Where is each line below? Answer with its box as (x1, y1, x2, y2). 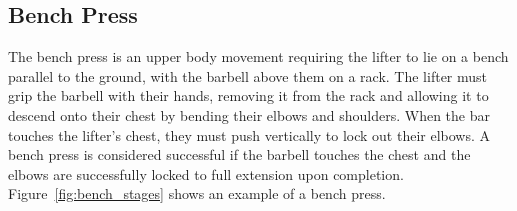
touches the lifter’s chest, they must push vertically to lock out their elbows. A (8, 124, 490, 145)
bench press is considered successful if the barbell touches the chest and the (8, 144, 471, 165)
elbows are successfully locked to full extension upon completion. (8, 163, 404, 184)
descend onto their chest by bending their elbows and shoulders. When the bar (8, 104, 491, 125)
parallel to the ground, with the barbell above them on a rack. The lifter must (8, 65, 488, 86)
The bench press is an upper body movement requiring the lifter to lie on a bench (8, 46, 509, 67)
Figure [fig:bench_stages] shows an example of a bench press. (8, 183, 386, 204)
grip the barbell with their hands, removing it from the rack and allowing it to (8, 85, 489, 106)
